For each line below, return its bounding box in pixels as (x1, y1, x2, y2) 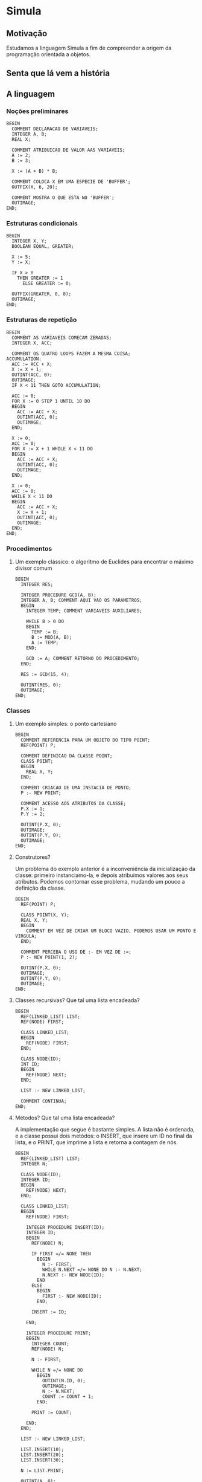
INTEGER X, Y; (11, 238, 47, 244)
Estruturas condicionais (6, 219, 78, 227)
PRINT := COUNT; (31, 1409, 72, 1416)
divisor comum (14, 564, 52, 572)
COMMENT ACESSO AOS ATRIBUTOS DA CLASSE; (21, 801, 127, 807)
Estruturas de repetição (6, 315, 77, 324)
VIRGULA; (14, 933, 37, 939)
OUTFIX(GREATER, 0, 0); (11, 291, 71, 297)
